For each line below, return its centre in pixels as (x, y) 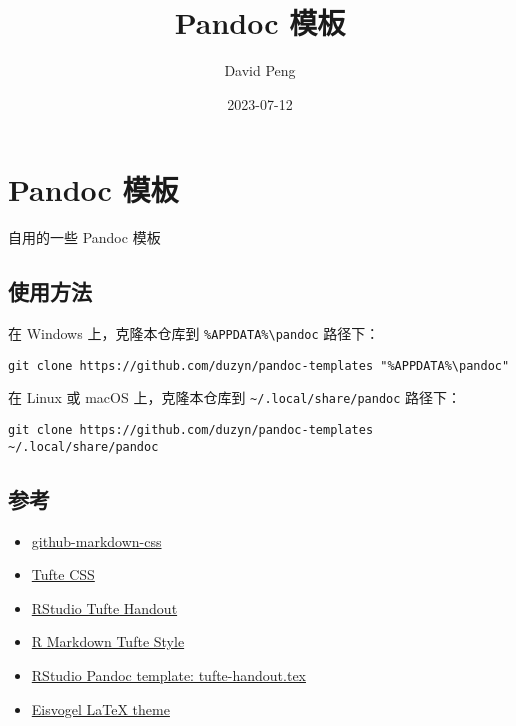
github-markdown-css (96, 540)
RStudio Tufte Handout (104, 607)
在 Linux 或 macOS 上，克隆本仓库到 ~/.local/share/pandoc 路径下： (235, 397)
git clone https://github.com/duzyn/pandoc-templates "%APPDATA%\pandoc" (259, 365)
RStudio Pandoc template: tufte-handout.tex (169, 674)
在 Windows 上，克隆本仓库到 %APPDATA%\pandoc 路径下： (194, 333)
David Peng (260, 70)
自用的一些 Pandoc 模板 (84, 237)
